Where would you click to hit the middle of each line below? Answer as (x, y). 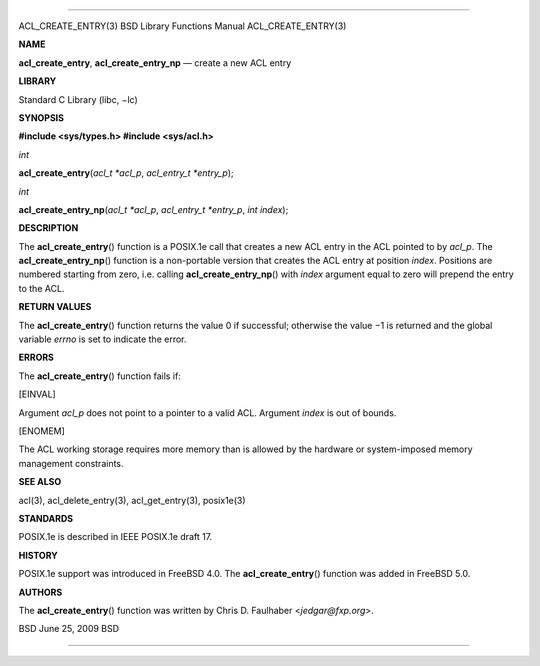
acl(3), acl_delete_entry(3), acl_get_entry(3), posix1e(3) (132, 500)
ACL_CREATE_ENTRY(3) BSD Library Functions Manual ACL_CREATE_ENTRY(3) (182, 26)
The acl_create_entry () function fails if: (100, 376)
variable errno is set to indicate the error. (102, 339)
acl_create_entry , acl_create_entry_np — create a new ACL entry (155, 62)
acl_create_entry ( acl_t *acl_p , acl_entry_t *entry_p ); (126, 173)
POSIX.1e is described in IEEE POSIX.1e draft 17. (115, 537)
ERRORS (36, 357)
